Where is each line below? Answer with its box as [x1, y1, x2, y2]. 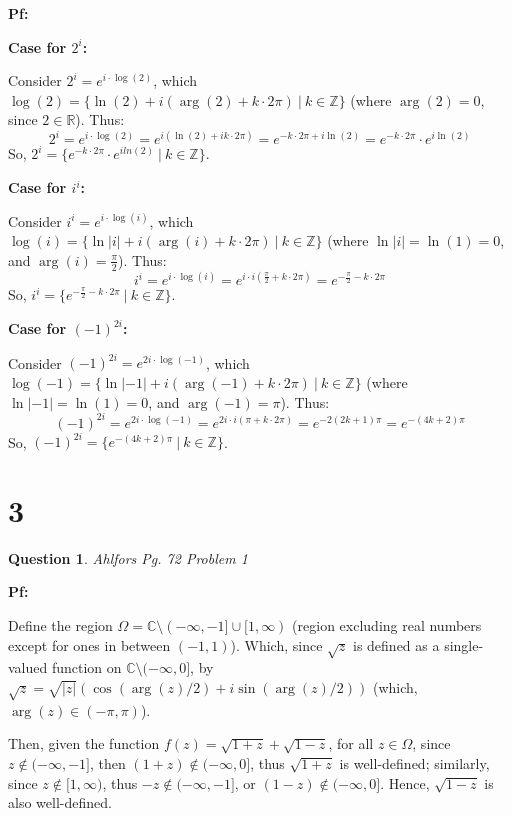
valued [8, 657, 48, 678]
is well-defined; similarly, [339, 752, 490, 773]
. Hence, [380, 772, 430, 793]
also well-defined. [8, 792, 112, 813]
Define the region [8, 615, 113, 636]
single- [444, 634, 484, 655]
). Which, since [230, 634, 323, 655]
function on [51, 657, 122, 678]
